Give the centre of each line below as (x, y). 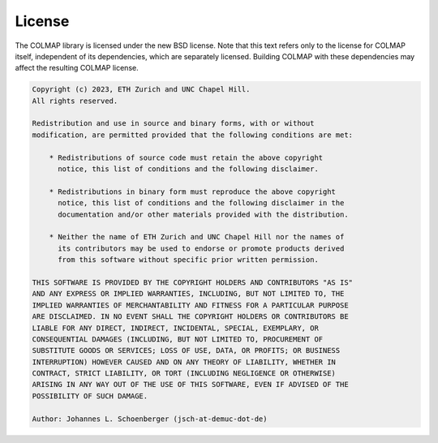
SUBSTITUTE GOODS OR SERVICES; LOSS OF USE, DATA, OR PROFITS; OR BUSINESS (186, 351)
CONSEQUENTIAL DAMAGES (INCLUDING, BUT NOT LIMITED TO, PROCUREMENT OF (178, 339)
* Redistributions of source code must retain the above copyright (186, 157)
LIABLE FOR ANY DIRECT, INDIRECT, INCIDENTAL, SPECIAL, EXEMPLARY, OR (176, 328)
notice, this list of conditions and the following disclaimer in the (201, 203)
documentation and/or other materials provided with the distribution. (203, 214)
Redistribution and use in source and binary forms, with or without (173, 123)
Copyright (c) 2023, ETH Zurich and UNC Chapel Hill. (141, 90)
